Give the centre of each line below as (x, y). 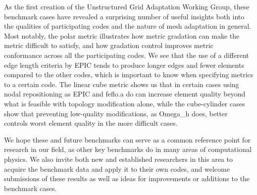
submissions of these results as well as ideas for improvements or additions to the (127, 178)
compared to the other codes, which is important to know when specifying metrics (129, 74)
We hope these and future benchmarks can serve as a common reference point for (127, 139)
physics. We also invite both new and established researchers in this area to (118, 159)
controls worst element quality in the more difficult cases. (91, 123)
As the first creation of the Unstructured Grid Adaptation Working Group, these (127, 6)
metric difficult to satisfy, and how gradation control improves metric (109, 45)
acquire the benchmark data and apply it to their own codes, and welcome (117, 169)
